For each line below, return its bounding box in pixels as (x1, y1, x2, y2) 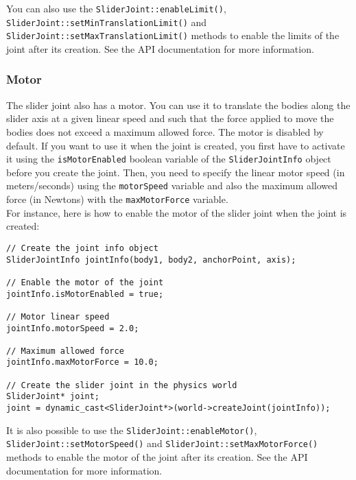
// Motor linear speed (6, 311, 110, 322)
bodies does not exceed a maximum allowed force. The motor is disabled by (6, 124, 324, 139)
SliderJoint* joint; (6, 392, 100, 402)
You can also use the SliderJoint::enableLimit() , (6, 1, 226, 15)
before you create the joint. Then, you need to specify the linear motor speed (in (6, 165, 345, 179)
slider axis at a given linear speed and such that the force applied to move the (6, 111, 334, 125)
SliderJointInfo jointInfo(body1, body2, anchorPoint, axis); (6, 254, 296, 265)
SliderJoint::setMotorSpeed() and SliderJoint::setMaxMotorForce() (6, 436, 318, 451)
